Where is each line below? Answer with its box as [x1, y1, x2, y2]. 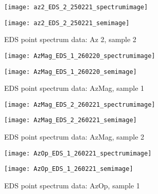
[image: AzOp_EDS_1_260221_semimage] [4, 165, 133, 173]
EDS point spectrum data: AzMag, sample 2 [4, 131, 145, 142]
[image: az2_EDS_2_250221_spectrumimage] [4, 4, 148, 11]
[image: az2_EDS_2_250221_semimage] [4, 19, 130, 27]
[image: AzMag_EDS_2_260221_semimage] [4, 117, 137, 124]
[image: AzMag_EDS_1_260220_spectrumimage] [4, 52, 155, 60]
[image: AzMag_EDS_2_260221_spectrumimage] [4, 101, 155, 108]
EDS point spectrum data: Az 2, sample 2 [4, 34, 136, 45]
